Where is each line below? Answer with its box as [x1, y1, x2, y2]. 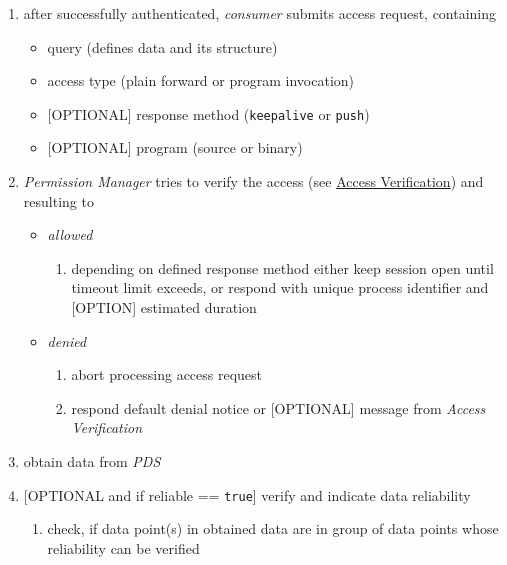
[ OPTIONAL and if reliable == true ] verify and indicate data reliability [23, 484, 471, 505]
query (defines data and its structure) [47, 36, 278, 57]
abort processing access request [71, 364, 263, 385]
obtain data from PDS [23, 450, 161, 471]
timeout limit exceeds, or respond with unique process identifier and [71, 277, 489, 298]
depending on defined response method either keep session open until [71, 257, 494, 278]
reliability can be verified [47, 537, 200, 558]
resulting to [23, 190, 94, 211]
